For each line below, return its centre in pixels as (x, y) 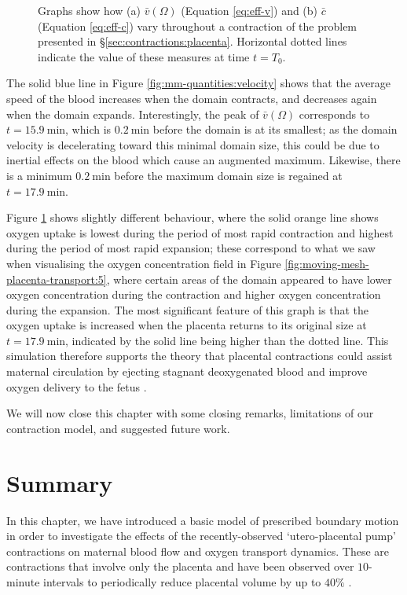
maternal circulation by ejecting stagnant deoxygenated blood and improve (187, 371)
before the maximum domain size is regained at (228, 175)
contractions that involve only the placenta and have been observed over (180, 566)
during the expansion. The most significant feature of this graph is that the (187, 309)
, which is (88, 129)
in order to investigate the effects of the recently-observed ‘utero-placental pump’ (201, 536)
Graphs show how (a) (89, 10)
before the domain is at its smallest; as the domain (275, 129)
